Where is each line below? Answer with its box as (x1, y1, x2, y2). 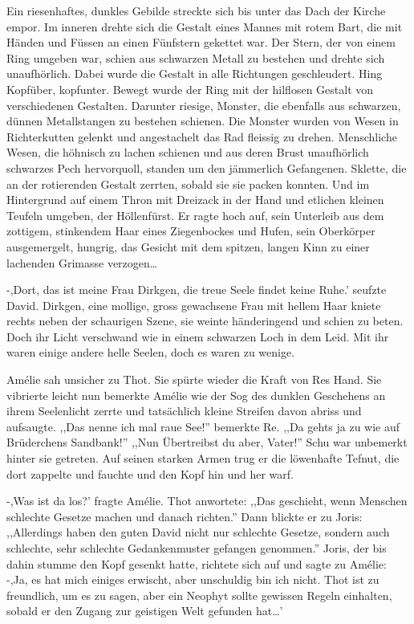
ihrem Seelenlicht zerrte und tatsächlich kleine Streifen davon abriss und (6, 402, 362, 419)
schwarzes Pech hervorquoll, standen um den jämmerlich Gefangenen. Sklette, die (6, 159, 407, 176)
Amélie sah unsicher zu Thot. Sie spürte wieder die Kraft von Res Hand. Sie (6, 371, 382, 388)
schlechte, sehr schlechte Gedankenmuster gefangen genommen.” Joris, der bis (6, 540, 387, 556)
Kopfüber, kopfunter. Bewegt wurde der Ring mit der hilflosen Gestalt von (6, 80, 374, 97)
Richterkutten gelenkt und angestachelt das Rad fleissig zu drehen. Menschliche (6, 128, 397, 145)
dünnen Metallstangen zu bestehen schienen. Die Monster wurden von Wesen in (6, 112, 399, 129)
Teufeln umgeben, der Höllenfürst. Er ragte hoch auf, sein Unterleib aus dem (6, 206, 384, 223)
